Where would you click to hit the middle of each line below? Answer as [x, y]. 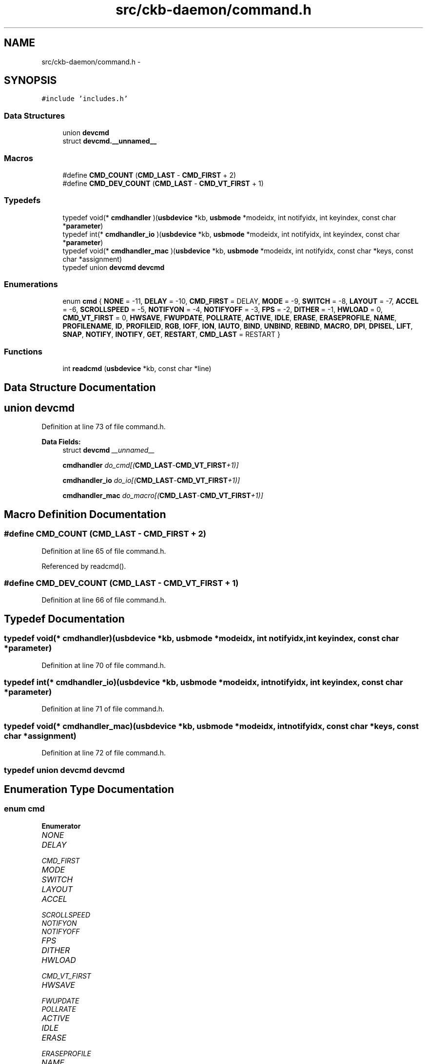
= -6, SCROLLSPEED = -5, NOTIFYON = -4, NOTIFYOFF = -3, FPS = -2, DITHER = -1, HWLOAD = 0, [223, 310]
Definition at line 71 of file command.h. [103, 709]
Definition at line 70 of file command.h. [104, 665]
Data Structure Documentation [80, 387]
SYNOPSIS [30, 81]
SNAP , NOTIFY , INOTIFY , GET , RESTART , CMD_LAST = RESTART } [171, 334]
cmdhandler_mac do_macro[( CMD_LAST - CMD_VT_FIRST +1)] [163, 496]
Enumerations [31, 284]
